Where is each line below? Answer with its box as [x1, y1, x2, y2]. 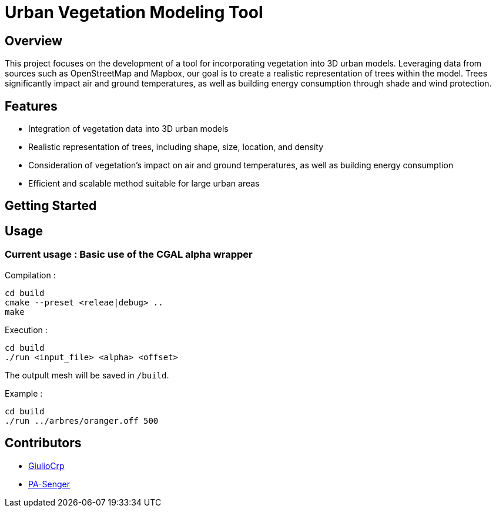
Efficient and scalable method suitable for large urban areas [28, 178, 260, 189]
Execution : [5, 324, 48, 335]
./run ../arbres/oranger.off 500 [5, 415, 159, 425]
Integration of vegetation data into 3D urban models [28, 124, 229, 134]
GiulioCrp [28, 460, 65, 471]
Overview [5, 33, 63, 48]
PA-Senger [28, 478, 70, 489]
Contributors [5, 435, 82, 451]
